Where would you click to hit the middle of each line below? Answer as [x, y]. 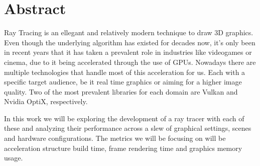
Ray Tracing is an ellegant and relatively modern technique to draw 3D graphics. [129, 32]
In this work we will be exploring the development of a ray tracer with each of [124, 118]
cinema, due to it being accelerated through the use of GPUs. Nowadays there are [130, 62]
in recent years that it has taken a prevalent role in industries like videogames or [128, 52]
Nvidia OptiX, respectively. [46, 101]
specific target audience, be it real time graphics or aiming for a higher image [123, 82]
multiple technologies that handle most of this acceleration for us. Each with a [125, 72]
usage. [14, 158]
